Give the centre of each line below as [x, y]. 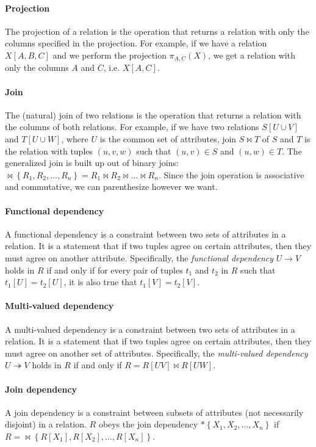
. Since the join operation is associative [231, 174]
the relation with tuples [49, 151]
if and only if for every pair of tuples [115, 270]
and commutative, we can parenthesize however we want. [111, 187]
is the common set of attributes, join [168, 139]
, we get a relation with [252, 55]
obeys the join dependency [148, 424]
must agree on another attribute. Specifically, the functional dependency [139, 257]
